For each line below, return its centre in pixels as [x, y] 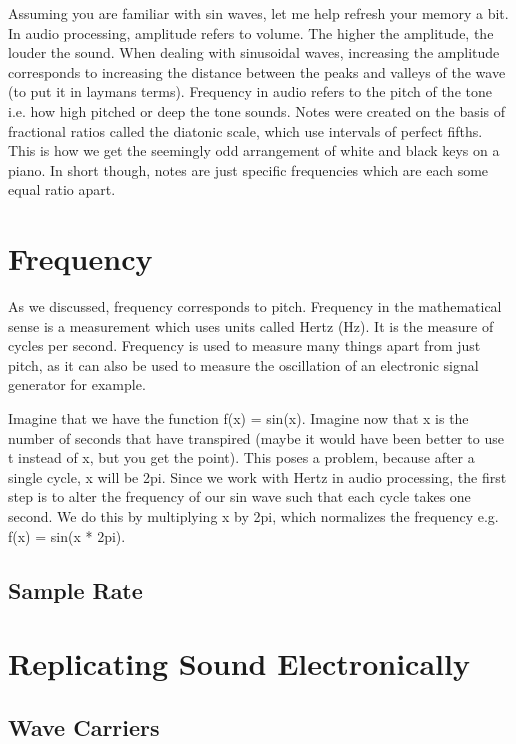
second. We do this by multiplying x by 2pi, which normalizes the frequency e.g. [253, 516]
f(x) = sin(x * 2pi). [67, 535]
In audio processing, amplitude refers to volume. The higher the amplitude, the [251, 32]
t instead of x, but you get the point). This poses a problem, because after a [241, 457]
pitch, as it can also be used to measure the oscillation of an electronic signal [243, 364]
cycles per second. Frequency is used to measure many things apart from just [244, 345]
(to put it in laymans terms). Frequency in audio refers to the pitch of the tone [250, 91]
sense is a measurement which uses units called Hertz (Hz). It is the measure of [251, 325]
